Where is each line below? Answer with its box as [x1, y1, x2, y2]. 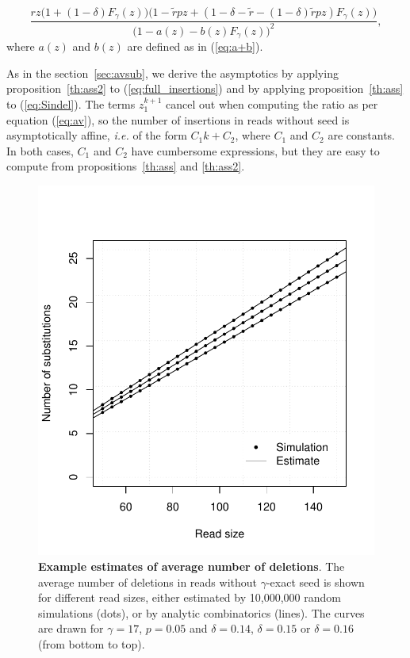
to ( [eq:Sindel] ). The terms [6, 96, 136, 113]
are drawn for [38, 620, 104, 637]
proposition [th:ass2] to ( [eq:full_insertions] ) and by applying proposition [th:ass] [6, 80, 404, 97]
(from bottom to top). [38, 635, 145, 652]
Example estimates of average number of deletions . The [38, 558, 345, 575]
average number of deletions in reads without [38, 573, 257, 590]
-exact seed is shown [266, 573, 365, 590]
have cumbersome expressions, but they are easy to [131, 142, 380, 159]
